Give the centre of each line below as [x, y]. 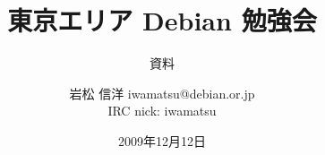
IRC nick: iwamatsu [162, 111]
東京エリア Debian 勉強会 [162, 20]
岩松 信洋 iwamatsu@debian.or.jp [162, 93]
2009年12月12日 [162, 140]
